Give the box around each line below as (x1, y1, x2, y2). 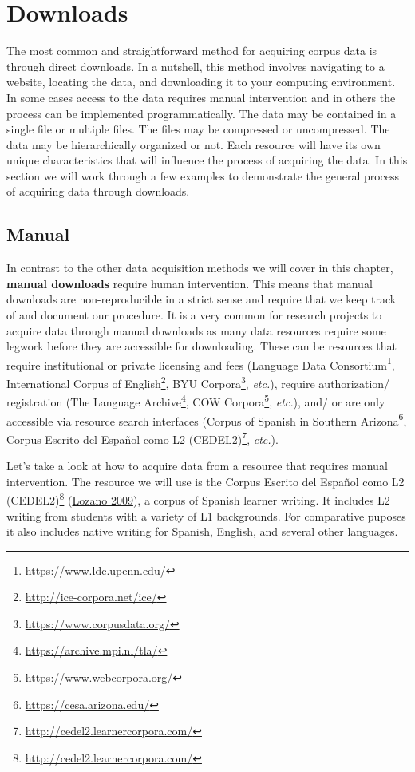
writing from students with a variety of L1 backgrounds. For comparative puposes (6, 507, 406, 524)
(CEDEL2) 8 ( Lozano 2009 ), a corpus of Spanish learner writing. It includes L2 (6, 489, 390, 508)
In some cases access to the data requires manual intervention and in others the (6, 89, 396, 105)
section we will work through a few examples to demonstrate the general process (6, 167, 400, 184)
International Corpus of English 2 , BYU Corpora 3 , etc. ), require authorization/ (6, 373, 390, 391)
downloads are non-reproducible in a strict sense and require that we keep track (6, 291, 397, 307)
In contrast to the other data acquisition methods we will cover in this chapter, (6, 259, 393, 276)
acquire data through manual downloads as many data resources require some (6, 322, 386, 338)
